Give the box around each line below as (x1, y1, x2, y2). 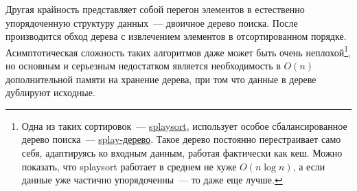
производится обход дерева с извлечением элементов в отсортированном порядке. (5, 29, 347, 43)
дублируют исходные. (5, 85, 95, 100)
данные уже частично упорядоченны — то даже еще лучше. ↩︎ (21, 172, 283, 187)
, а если (292, 159, 325, 173)
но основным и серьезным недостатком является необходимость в (5, 58, 281, 73)
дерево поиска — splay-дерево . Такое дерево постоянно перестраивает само (21, 132, 341, 146)
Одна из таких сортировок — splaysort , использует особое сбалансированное (21, 118, 347, 133)
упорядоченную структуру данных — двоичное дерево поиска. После (5, 15, 298, 30)
